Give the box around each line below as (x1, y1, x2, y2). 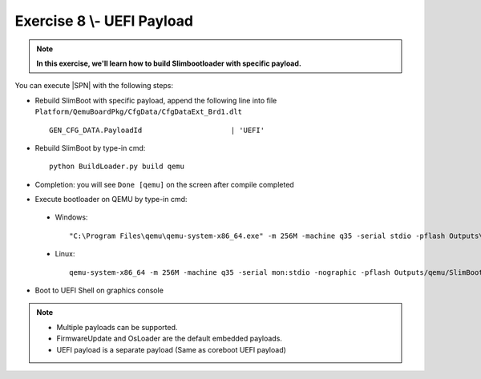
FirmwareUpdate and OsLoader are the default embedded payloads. (56, 333, 282, 344)
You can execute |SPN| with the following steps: (14, 81, 174, 91)
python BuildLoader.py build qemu (49, 162, 184, 171)
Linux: (55, 249, 75, 259)
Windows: (55, 212, 88, 222)
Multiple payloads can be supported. (56, 322, 178, 332)
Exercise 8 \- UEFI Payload (14, 12, 194, 30)
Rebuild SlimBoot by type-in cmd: (34, 143, 146, 152)
